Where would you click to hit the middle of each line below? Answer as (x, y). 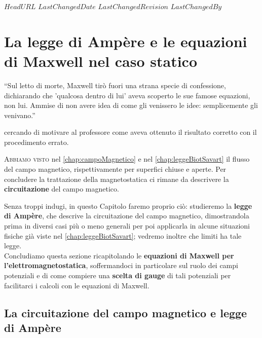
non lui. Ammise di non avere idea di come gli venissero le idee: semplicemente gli (131, 105)
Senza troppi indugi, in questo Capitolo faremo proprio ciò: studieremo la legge (128, 205)
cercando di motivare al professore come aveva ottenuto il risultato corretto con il (130, 132)
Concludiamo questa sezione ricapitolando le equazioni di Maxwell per (119, 255)
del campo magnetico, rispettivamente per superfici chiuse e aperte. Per (115, 169)
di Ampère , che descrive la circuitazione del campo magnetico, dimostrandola (127, 216)
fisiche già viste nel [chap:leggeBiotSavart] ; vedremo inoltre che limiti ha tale (123, 235)
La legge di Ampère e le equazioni (126, 41)
